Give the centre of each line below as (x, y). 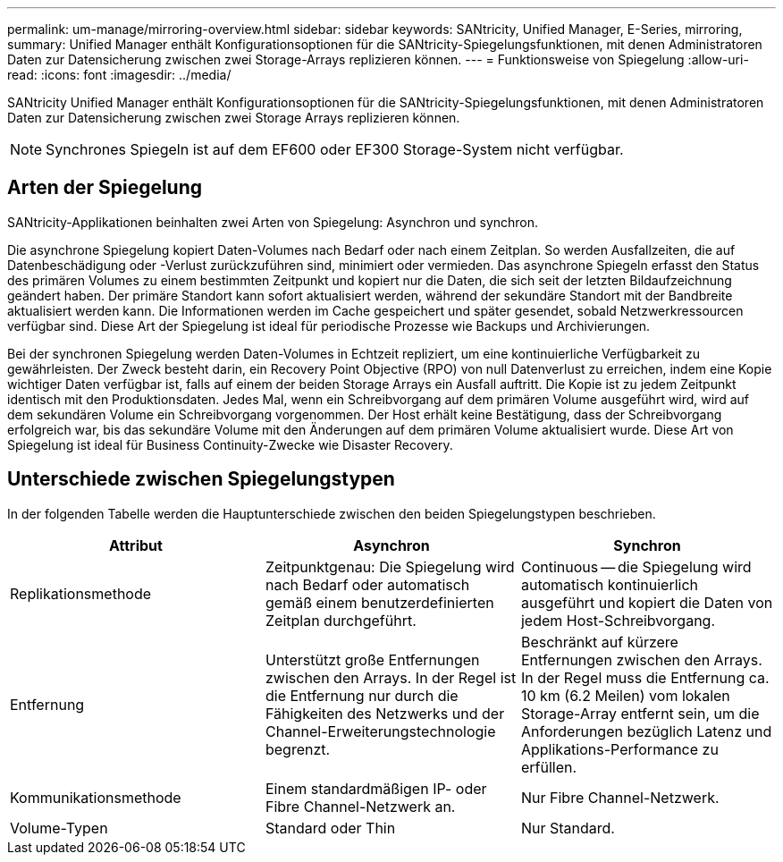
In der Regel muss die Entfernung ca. (645, 677)
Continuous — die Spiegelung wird (636, 566)
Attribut (136, 545)
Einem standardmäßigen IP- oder (376, 788)
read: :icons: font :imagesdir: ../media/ (119, 75)
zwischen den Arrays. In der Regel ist (391, 677)
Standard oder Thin (330, 828)
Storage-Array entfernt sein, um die (640, 713)
